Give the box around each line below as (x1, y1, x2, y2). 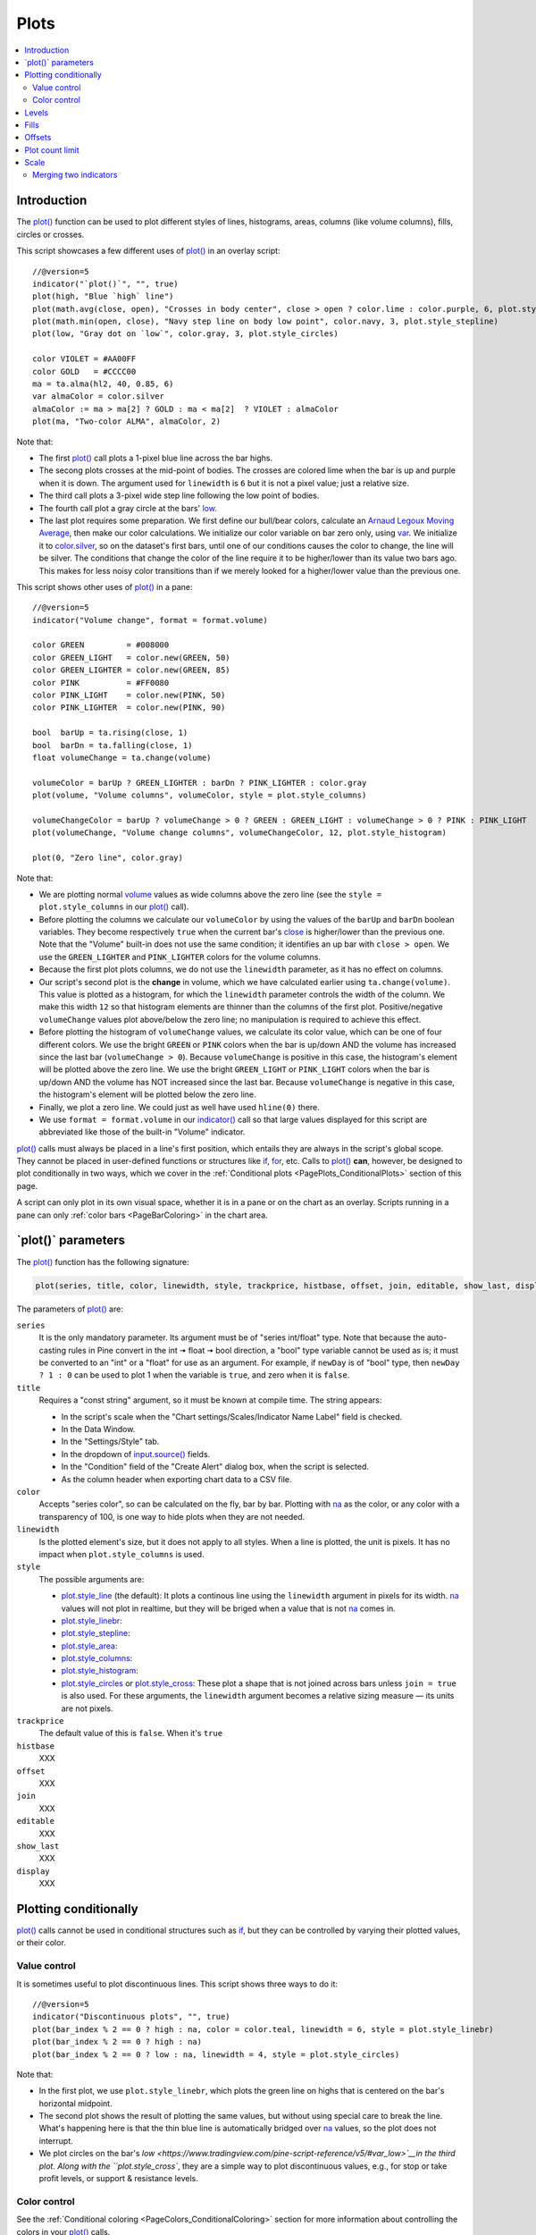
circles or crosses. (16, 229, 85, 240)
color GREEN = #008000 (32, 640, 170, 650)
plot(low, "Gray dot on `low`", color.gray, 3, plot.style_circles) (32, 329, 339, 339)
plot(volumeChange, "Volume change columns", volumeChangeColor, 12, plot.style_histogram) (32, 828, 447, 838)
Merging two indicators (32, 170, 118, 181)
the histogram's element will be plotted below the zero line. (38, 1089, 256, 1100)
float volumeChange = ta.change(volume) (32, 752, 212, 763)
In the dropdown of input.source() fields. (61, 1448, 211, 1459)
